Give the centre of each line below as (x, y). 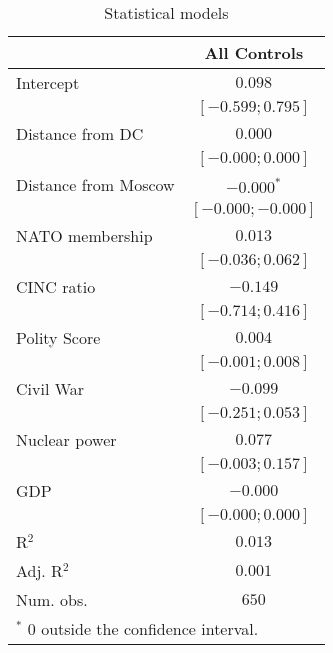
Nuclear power (66, 439)
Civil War (50, 388)
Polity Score (58, 337)
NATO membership (84, 235)
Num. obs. (52, 599)
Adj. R (39, 570)
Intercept (48, 82)
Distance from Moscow (95, 184)
